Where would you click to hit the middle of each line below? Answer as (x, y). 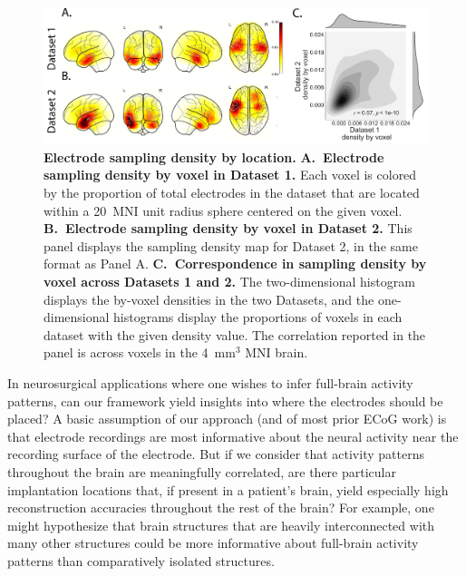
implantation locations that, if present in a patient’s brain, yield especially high (228, 489)
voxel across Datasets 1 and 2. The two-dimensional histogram (229, 282)
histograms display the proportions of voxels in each (258, 317)
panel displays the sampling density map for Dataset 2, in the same (231, 245)
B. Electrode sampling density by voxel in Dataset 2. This (228, 228)
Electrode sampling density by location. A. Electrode (214, 156)
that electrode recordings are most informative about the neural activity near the (233, 436)
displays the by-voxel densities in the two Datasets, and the (209, 299)
